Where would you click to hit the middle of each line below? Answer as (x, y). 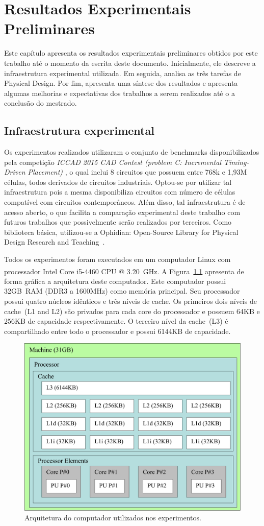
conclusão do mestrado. (41, 103)
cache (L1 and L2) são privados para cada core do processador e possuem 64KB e (132, 311)
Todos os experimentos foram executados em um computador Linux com (117, 259)
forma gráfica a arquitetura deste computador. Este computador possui (115, 281)
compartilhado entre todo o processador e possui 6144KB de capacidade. (117, 331)
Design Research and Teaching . (55, 242)
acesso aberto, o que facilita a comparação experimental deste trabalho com (122, 212)
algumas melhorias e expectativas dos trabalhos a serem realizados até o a (120, 93)
